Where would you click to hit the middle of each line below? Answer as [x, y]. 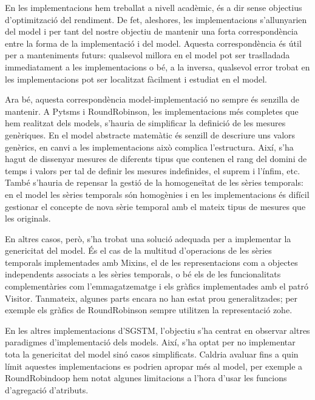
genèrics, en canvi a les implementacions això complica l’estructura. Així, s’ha [149, 147]
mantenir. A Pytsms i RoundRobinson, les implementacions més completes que [152, 111]
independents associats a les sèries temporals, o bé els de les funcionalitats [143, 274]
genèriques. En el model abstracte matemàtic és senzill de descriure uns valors [150, 134]
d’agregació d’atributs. [47, 389]
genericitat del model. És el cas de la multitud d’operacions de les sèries [138, 250]
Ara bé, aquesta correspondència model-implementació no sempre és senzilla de [152, 99]
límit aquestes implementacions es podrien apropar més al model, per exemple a [154, 366]
